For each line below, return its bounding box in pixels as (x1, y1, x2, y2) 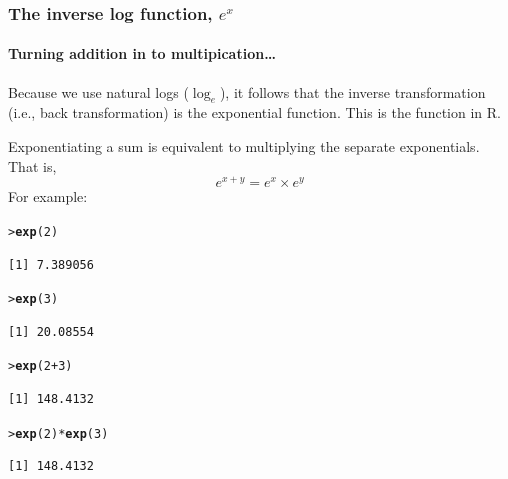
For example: (8, 186, 88, 207)
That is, (8, 155, 57, 176)
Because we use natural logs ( (8, 81, 189, 102)
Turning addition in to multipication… (8, 43, 276, 64)
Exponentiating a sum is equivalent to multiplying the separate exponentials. (8, 136, 480, 157)
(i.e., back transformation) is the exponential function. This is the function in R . (8, 102, 501, 123)
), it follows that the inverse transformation (219, 81, 486, 102)
